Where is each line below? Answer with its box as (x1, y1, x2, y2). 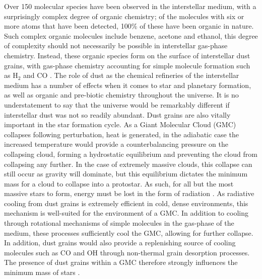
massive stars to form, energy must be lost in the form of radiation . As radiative (4, 188, 254, 199)
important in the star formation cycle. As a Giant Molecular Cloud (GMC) (4, 119, 236, 130)
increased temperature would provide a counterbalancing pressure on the (4, 139, 229, 149)
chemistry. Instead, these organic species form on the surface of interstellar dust (4, 50, 250, 60)
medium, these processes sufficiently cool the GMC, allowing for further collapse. (4, 227, 253, 238)
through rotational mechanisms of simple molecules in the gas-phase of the (4, 218, 234, 228)
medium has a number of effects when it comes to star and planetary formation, (4, 79, 251, 90)
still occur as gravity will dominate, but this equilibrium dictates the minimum (4, 168, 248, 179)
